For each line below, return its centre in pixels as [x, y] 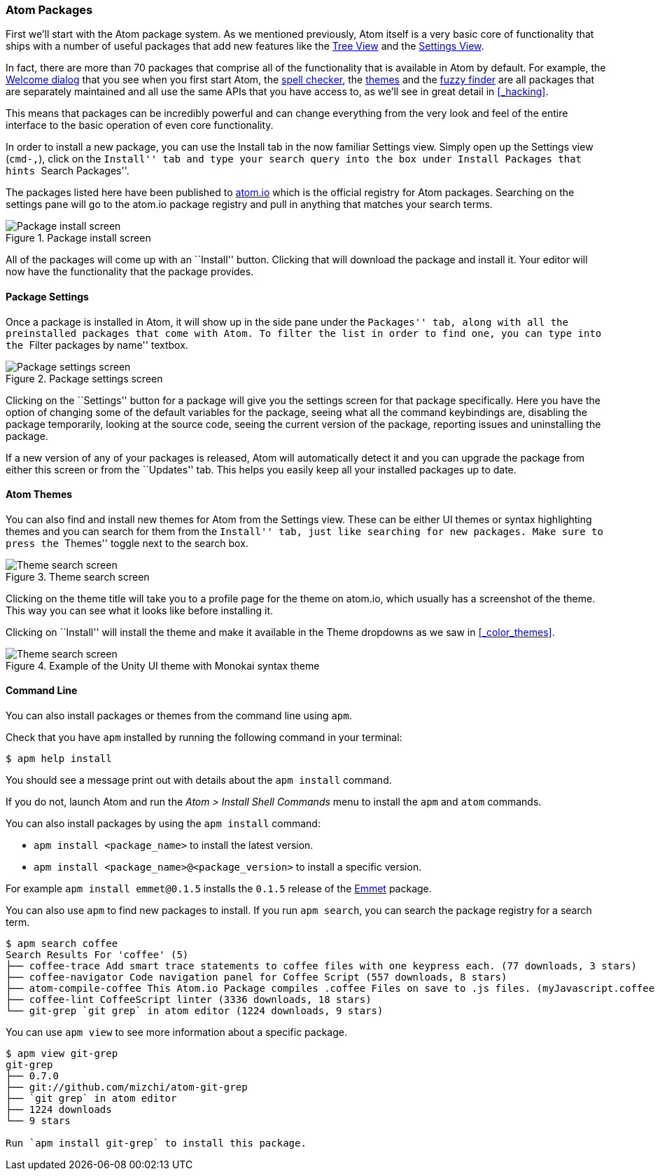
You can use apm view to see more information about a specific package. [176, 1032]
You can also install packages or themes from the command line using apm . [179, 716]
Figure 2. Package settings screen [84, 378]
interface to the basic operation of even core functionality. [140, 125]
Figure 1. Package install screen [78, 238]
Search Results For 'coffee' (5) [97, 955]
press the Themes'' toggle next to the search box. [127, 543]
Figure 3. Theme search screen [78, 576]
